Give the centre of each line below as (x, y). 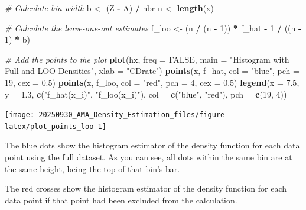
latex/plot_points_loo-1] (56, 126)
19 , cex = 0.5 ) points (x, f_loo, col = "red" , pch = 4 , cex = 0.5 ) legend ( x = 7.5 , (152, 82)
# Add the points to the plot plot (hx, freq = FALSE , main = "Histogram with (147, 59)
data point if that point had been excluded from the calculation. (121, 200)
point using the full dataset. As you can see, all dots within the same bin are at (149, 157)
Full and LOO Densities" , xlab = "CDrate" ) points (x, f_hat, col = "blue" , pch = (152, 71)
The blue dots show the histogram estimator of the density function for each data (152, 145)
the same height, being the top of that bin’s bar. (92, 168)
